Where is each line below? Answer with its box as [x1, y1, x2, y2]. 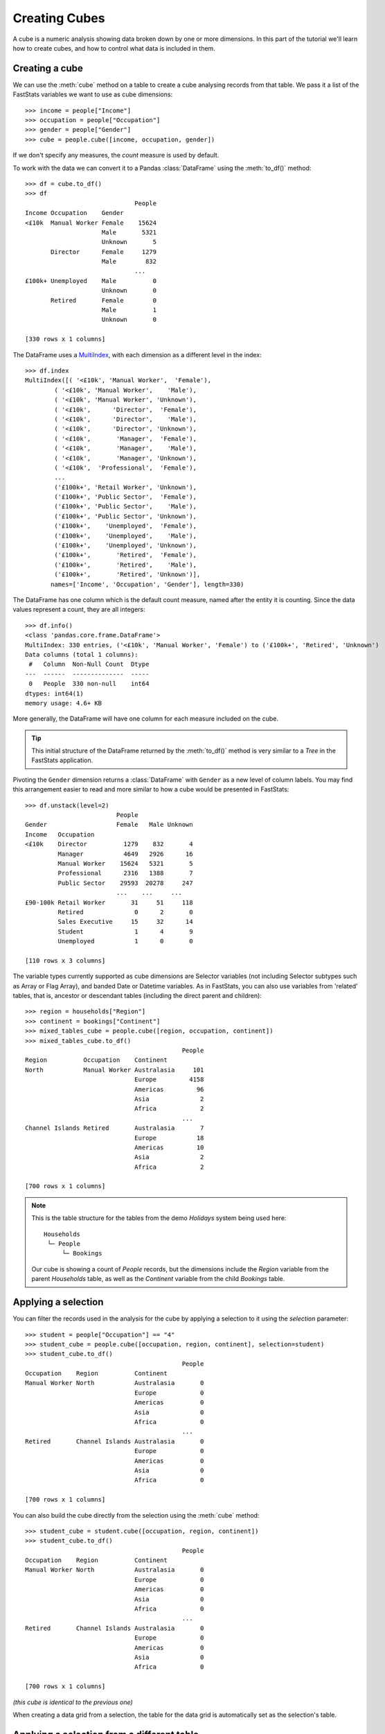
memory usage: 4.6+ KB [25, 699, 102, 707]
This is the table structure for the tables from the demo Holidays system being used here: [31, 1214, 287, 1222]
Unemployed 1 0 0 [57, 937, 193, 945]
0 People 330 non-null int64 [28, 680, 150, 688]
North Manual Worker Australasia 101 [25, 1065, 204, 1074]
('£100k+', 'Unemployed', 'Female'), [54, 522, 197, 530]
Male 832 [101, 257, 157, 266]
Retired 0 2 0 [57, 908, 193, 916]
